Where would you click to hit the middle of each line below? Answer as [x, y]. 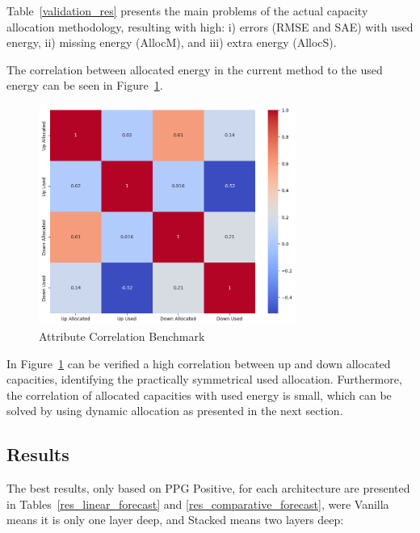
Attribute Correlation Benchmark [122, 336]
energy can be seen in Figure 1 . [85, 85]
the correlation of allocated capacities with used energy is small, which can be [199, 395]
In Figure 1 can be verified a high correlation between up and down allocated [199, 363]
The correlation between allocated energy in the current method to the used [195, 69]
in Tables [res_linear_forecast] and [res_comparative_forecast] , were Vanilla [198, 504]
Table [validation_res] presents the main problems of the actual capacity [187, 10]
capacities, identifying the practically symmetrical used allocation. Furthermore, [204, 379]
